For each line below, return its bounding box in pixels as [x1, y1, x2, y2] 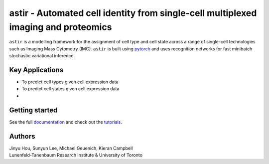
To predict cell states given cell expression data [21, 86, 120, 92]
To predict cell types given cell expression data [21, 79, 119, 85]
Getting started [9, 106, 58, 114]
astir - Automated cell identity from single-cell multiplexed [9, 7, 257, 18]
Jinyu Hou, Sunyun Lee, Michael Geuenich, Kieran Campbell [9, 145, 133, 151]
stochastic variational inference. [9, 53, 75, 59]
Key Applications [9, 65, 64, 74]
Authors [9, 132, 35, 141]
